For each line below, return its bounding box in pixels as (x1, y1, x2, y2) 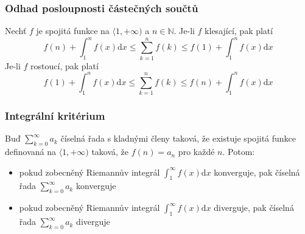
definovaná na (5, 145, 57, 158)
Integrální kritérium (5, 108, 105, 123)
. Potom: (222, 145, 255, 158)
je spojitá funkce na (36, 24, 110, 37)
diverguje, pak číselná (214, 201, 294, 214)
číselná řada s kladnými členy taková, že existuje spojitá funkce (60, 132, 296, 145)
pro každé (178, 145, 215, 158)
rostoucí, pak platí (30, 59, 99, 72)
